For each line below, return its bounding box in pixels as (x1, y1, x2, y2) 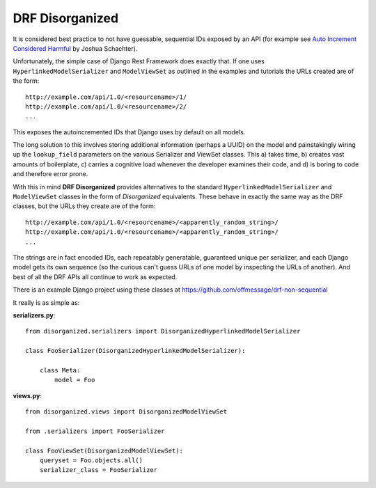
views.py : (13, 391, 42, 400)
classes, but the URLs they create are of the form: (13, 202, 156, 210)
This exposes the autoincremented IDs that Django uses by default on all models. (13, 127, 246, 136)
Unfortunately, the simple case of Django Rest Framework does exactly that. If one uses (13, 57, 265, 65)
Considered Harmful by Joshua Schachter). (13, 44, 138, 52)
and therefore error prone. (13, 170, 88, 178)
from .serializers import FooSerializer (25, 427, 165, 435)
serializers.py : (13, 310, 56, 320)
